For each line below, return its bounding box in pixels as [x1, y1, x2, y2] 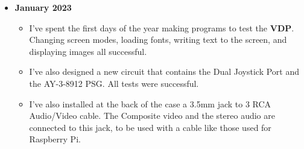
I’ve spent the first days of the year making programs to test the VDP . [29, 21, 294, 34]
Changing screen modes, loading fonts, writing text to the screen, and [29, 33, 287, 46]
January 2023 [14, 1, 72, 13]
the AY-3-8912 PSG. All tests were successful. [29, 77, 199, 89]
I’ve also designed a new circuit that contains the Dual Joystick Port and [29, 65, 299, 78]
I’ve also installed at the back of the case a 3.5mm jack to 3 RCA [29, 97, 271, 110]
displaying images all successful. [29, 45, 147, 57]
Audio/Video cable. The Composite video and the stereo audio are [29, 109, 275, 122]
